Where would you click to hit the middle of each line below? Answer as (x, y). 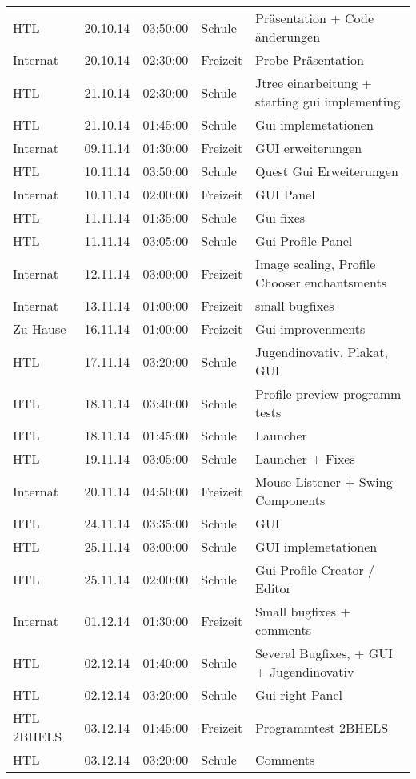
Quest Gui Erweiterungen (327, 171)
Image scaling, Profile (316, 264)
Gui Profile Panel (304, 241)
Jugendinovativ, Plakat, (322, 352)
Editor (273, 588)
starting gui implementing (328, 101)
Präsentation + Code (315, 18)
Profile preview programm (328, 394)
